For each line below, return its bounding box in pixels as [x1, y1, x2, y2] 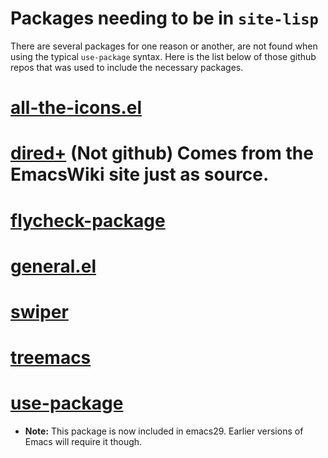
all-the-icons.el [10, 97, 143, 119]
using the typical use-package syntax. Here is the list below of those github [10, 50, 317, 62]
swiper [10, 300, 69, 323]
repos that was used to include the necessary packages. [10, 61, 244, 73]
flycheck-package [10, 209, 166, 232]
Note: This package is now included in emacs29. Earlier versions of [24, 425, 304, 437]
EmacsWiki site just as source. [10, 163, 270, 186]
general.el [10, 255, 97, 277]
